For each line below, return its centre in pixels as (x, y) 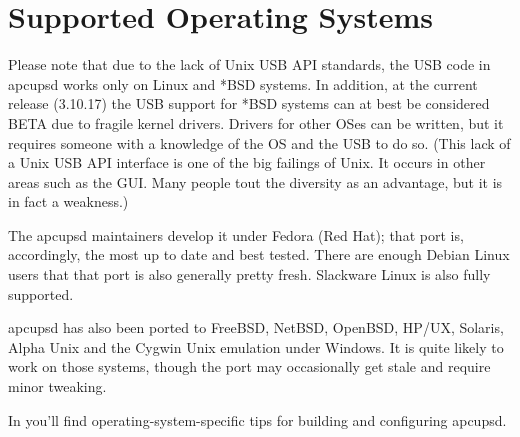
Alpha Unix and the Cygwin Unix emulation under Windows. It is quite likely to (256, 346)
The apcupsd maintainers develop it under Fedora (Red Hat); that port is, (236, 234)
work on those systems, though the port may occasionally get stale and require (249, 366)
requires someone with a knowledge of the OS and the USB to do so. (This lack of (259, 142)
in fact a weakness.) (68, 201)
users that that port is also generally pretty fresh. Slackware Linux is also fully (249, 274)
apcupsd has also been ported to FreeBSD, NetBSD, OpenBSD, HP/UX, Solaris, (256, 327)
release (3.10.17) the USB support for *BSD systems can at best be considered (249, 103)
